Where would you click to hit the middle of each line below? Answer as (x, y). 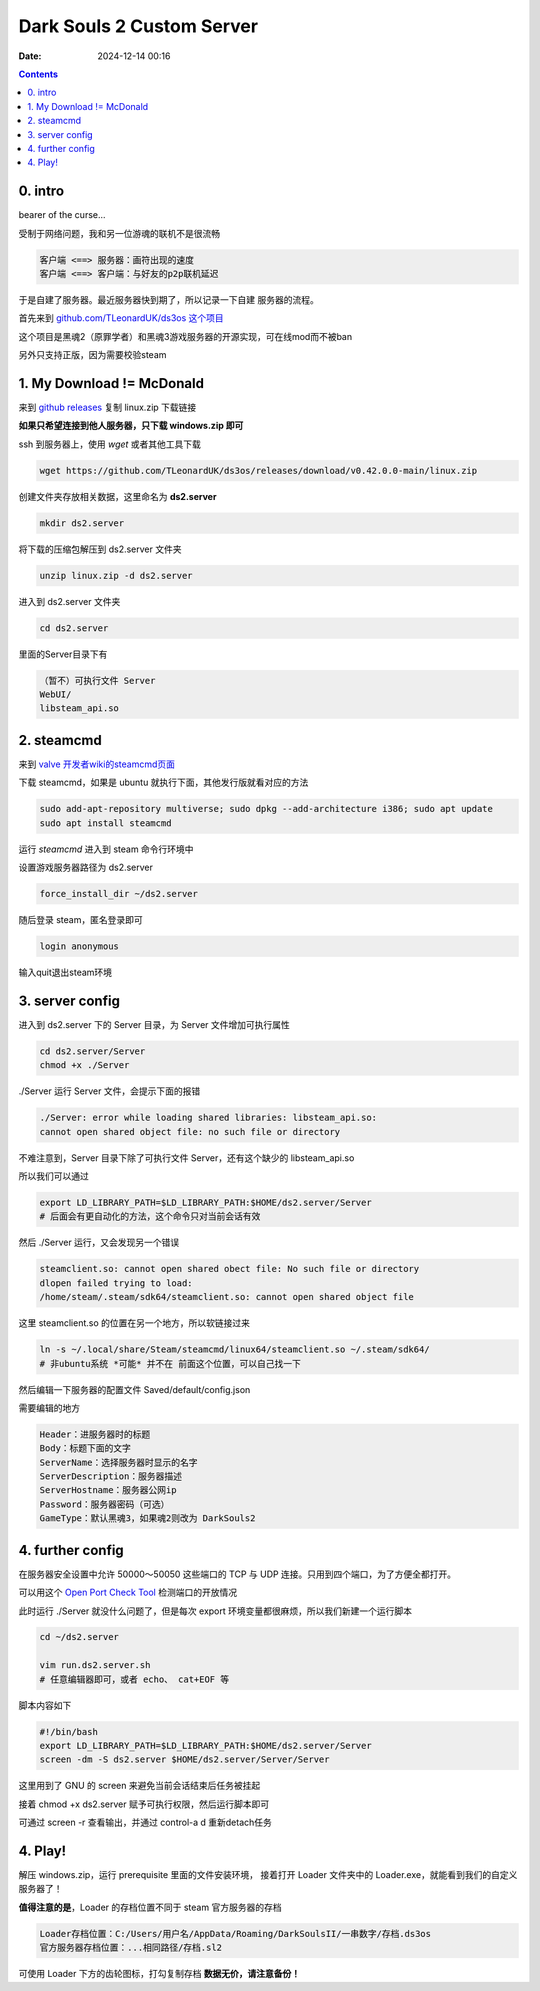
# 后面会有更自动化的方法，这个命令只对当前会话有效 (150, 1216)
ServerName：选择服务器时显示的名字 (118, 1462)
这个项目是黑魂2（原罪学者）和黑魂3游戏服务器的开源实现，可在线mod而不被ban (185, 336)
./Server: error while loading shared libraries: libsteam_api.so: (208, 1118)
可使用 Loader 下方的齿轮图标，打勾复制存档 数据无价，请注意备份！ (159, 1974)
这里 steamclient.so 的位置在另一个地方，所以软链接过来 (134, 1323)
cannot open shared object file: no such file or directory (190, 1131)
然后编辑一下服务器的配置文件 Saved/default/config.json (134, 1389)
